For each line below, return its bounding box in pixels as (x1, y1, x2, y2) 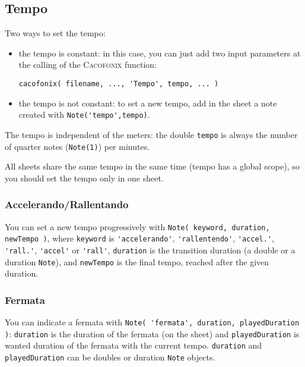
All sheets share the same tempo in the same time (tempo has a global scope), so (5, 160, 300, 172)
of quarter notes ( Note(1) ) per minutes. (5, 140, 150, 152)
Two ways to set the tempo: (5, 27, 106, 39)
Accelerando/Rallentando (5, 197, 129, 212)
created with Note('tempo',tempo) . (18, 108, 150, 121)
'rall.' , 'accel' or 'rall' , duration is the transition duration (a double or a (5, 243, 296, 256)
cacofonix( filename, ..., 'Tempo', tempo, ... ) (18, 79, 219, 88)
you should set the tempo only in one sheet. (5, 171, 164, 184)
